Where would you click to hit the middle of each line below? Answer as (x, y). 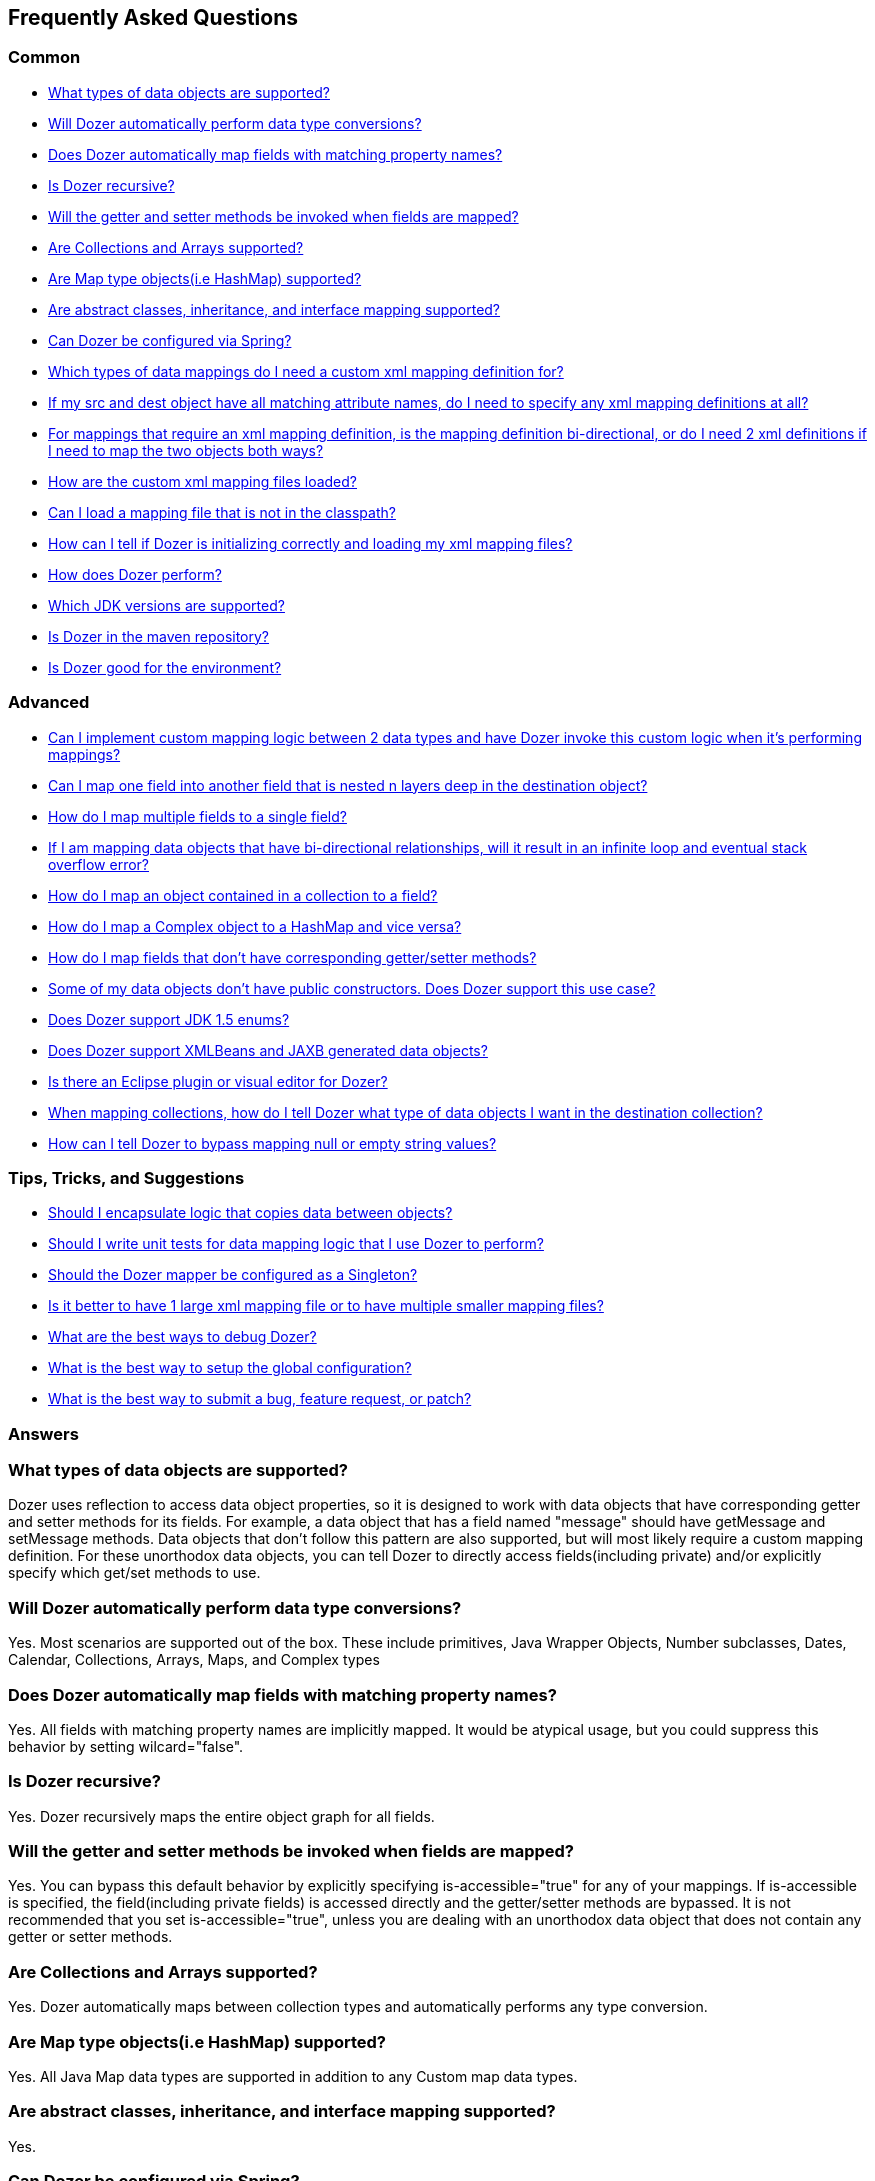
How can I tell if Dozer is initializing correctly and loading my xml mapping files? (310, 543)
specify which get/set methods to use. (134, 1573)
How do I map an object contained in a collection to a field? (243, 895)
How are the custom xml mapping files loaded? (202, 481)
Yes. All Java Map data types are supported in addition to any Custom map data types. (293, 2076)
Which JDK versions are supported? (166, 605)
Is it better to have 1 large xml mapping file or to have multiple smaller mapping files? (326, 1306)
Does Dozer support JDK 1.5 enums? (169, 1019)
